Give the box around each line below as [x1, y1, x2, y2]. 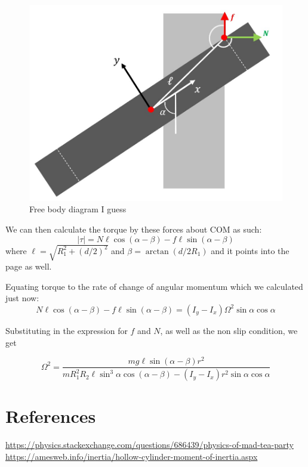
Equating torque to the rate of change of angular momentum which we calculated [5, 280, 303, 292]
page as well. [5, 260, 52, 273]
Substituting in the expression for [5, 324, 128, 336]
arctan [145, 247, 169, 256]
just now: [5, 292, 39, 304]
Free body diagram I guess [29, 203, 127, 215]
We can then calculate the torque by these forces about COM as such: [5, 223, 262, 236]
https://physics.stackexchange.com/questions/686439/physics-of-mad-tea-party [5, 438, 294, 451]
